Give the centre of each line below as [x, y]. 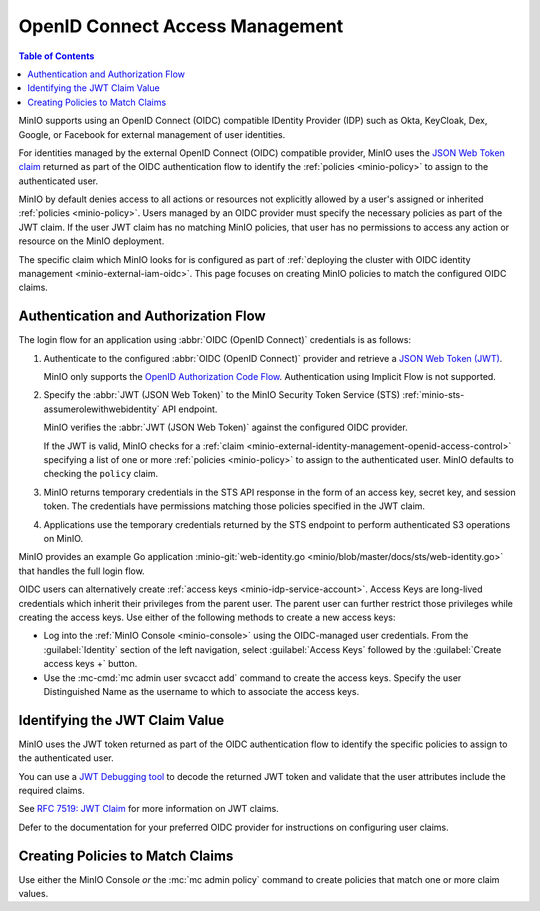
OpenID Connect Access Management [181, 26]
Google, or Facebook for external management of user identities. [152, 134]
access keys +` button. [90, 664]
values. [33, 894]
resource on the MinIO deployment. [91, 241]
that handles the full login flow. [81, 571]
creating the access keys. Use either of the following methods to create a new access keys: [207, 617]
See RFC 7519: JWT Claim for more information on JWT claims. [148, 809]
